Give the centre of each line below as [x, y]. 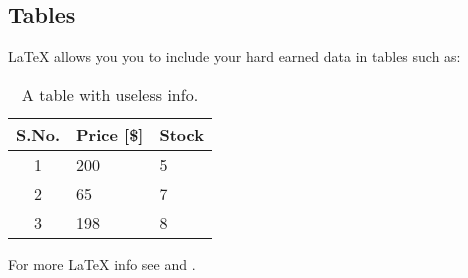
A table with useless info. [110, 94]
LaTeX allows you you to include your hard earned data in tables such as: [234, 56]
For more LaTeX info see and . [102, 263]
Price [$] [110, 134]
